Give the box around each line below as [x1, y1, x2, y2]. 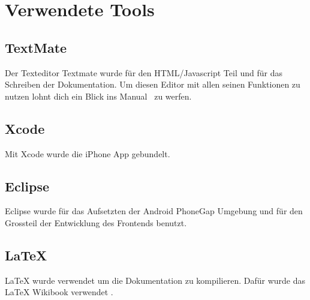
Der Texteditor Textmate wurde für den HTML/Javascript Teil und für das [5, 66, 282, 79]
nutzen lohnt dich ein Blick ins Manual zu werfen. [5, 89, 192, 102]
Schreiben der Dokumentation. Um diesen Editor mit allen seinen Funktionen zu [5, 78, 300, 91]
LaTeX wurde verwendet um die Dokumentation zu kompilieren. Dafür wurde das [5, 274, 305, 286]
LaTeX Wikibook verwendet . [5, 286, 113, 298]
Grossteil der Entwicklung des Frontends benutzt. [5, 216, 187, 229]
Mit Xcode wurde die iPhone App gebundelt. [5, 147, 170, 160]
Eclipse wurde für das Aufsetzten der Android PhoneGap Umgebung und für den [5, 205, 303, 217]
